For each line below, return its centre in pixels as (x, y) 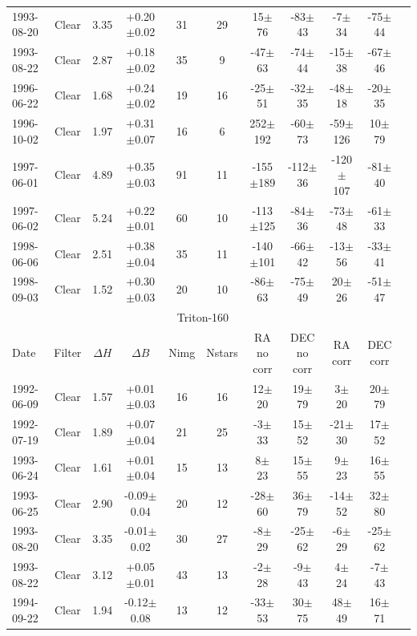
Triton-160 (203, 316)
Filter (68, 352)
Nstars (222, 352)
